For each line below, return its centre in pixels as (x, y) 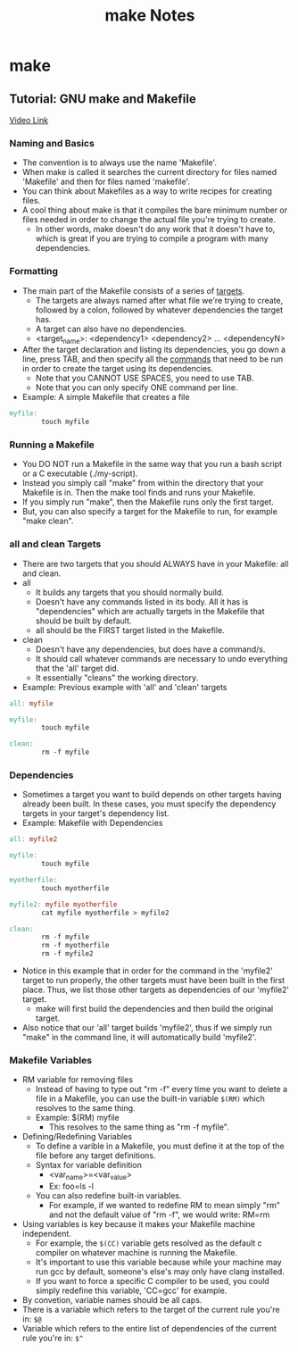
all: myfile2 (33, 839)
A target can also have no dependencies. (111, 329)
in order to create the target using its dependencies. (118, 369)
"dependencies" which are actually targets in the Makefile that (150, 611)
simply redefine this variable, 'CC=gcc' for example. (131, 1290)
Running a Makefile (52, 445)
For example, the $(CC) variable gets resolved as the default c (149, 1243)
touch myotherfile (75, 888)
